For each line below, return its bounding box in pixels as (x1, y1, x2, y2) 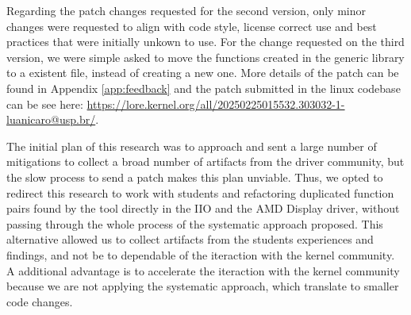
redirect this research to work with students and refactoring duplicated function (6, 184, 394, 201)
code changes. (6, 293, 73, 309)
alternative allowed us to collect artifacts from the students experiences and (6, 231, 374, 248)
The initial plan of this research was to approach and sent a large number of (6, 137, 377, 154)
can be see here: (6, 95, 83, 112)
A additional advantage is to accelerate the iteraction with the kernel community (6, 262, 400, 279)
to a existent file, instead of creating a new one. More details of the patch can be (6, 64, 399, 81)
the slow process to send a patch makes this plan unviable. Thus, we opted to (6, 168, 383, 185)
